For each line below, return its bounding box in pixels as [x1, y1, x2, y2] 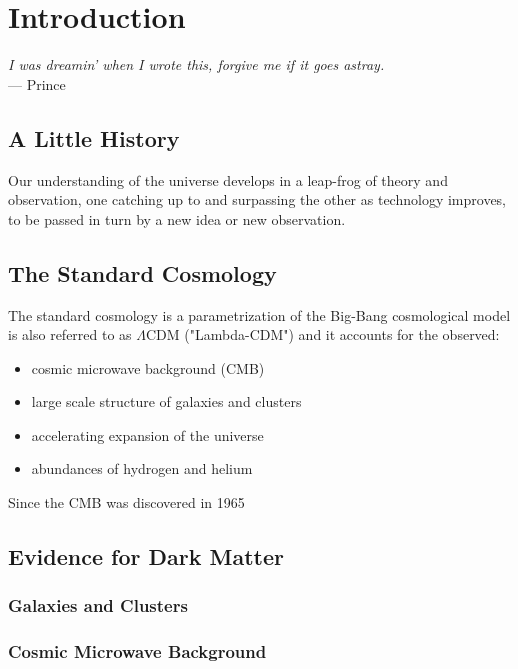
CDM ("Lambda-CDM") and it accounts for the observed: [146, 324, 500, 345]
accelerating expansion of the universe [31, 424, 264, 445]
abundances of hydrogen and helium [31, 458, 253, 479]
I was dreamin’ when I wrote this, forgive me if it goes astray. [8, 54, 385, 75]
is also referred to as [8, 324, 132, 345]
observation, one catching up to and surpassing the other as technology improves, [8, 189, 507, 210]
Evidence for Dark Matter [8, 541, 284, 572]
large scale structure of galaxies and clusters [31, 391, 302, 412]
